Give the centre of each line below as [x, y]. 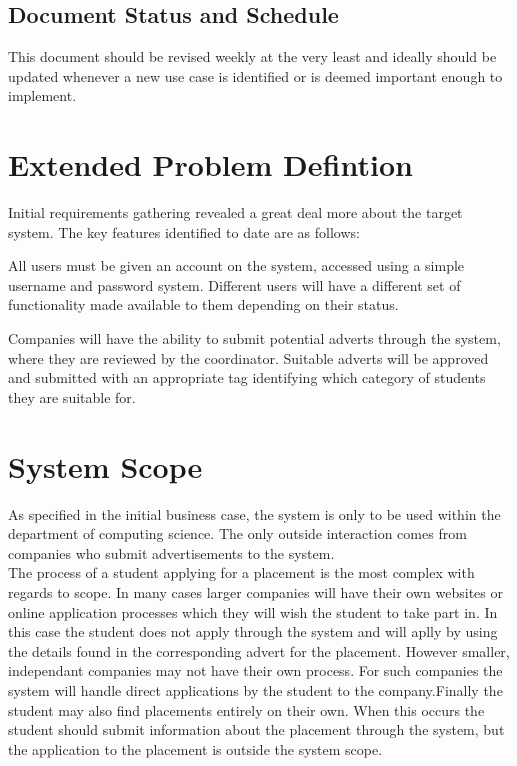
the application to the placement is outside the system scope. [195, 748]
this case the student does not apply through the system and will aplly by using [253, 631]
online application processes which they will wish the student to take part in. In [253, 611]
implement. [42, 95]
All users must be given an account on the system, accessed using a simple [236, 265]
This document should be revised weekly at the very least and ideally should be [252, 56]
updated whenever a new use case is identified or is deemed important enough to [255, 75]
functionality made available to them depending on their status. [203, 304]
